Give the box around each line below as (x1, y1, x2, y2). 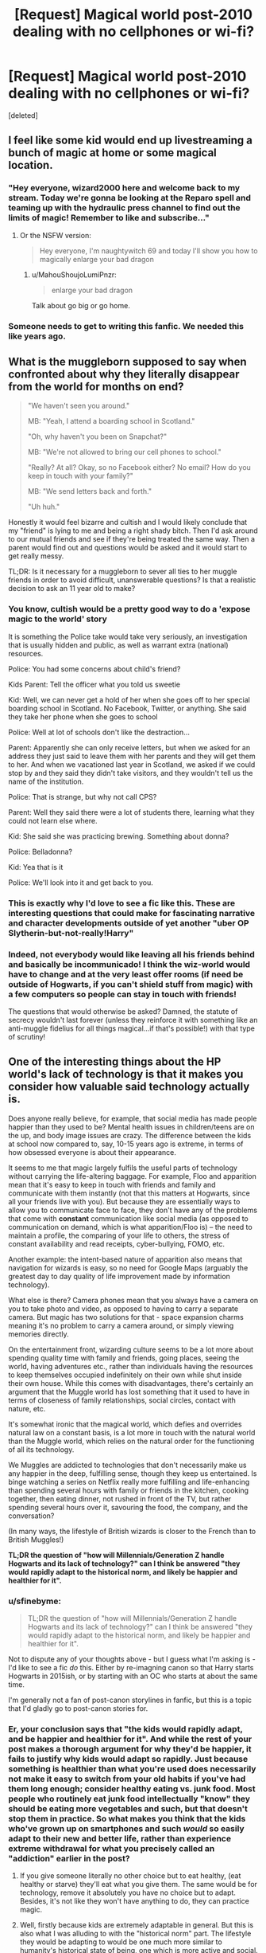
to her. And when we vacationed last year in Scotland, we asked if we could (8, 759, 256, 769)
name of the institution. (8, 777, 84, 786)
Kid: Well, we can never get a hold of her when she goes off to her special (8, 695, 250, 704)
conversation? (8, 1511, 55, 1521)
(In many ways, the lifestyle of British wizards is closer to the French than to (8, 1526, 256, 1536)
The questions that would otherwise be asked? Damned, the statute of (8, 1006, 238, 1016)
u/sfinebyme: (8, 1595, 62, 1607)
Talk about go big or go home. (31, 300, 131, 310)
